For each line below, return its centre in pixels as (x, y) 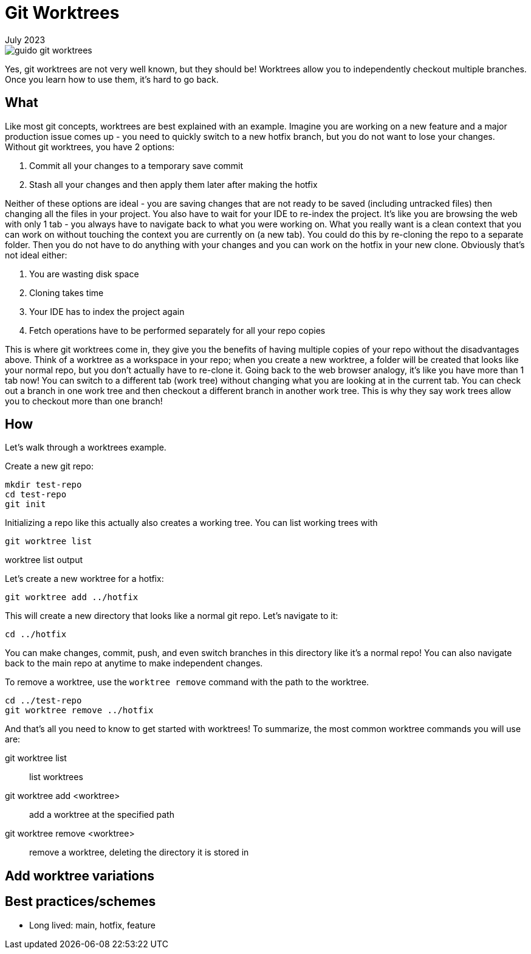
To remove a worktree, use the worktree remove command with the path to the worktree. (187, 682)
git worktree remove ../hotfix (79, 710)
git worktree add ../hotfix (72, 597)
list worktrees (56, 777)
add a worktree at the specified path (102, 815)
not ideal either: (36, 255)
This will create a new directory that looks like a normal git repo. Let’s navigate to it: (172, 616)
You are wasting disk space (84, 274)
